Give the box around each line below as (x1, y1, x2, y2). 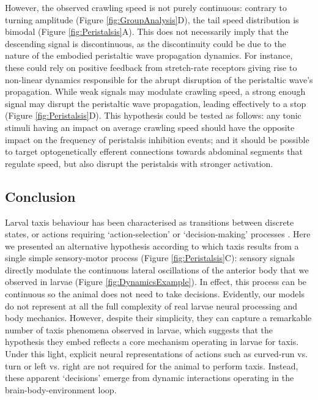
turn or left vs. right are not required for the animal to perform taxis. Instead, (5, 359, 298, 372)
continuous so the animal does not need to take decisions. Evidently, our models (5, 287, 305, 300)
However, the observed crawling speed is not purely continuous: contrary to (5, 1, 287, 13)
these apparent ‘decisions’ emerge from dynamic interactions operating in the (5, 371, 294, 384)
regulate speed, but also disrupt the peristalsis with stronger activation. (5, 157, 273, 169)
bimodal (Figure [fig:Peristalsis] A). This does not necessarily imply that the (5, 25, 289, 38)
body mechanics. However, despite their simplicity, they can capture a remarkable (5, 311, 312, 324)
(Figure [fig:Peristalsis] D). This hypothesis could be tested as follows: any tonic (5, 109, 301, 122)
